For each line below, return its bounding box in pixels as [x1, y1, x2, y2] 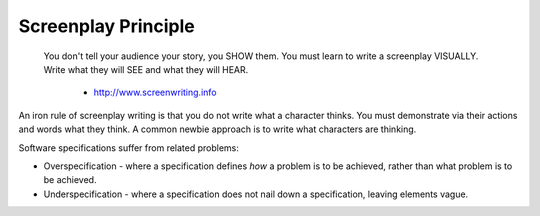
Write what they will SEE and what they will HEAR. [43, 63, 249, 75]
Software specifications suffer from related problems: [18, 141, 240, 154]
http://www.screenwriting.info [93, 86, 217, 99]
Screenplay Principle [18, 15, 195, 37]
